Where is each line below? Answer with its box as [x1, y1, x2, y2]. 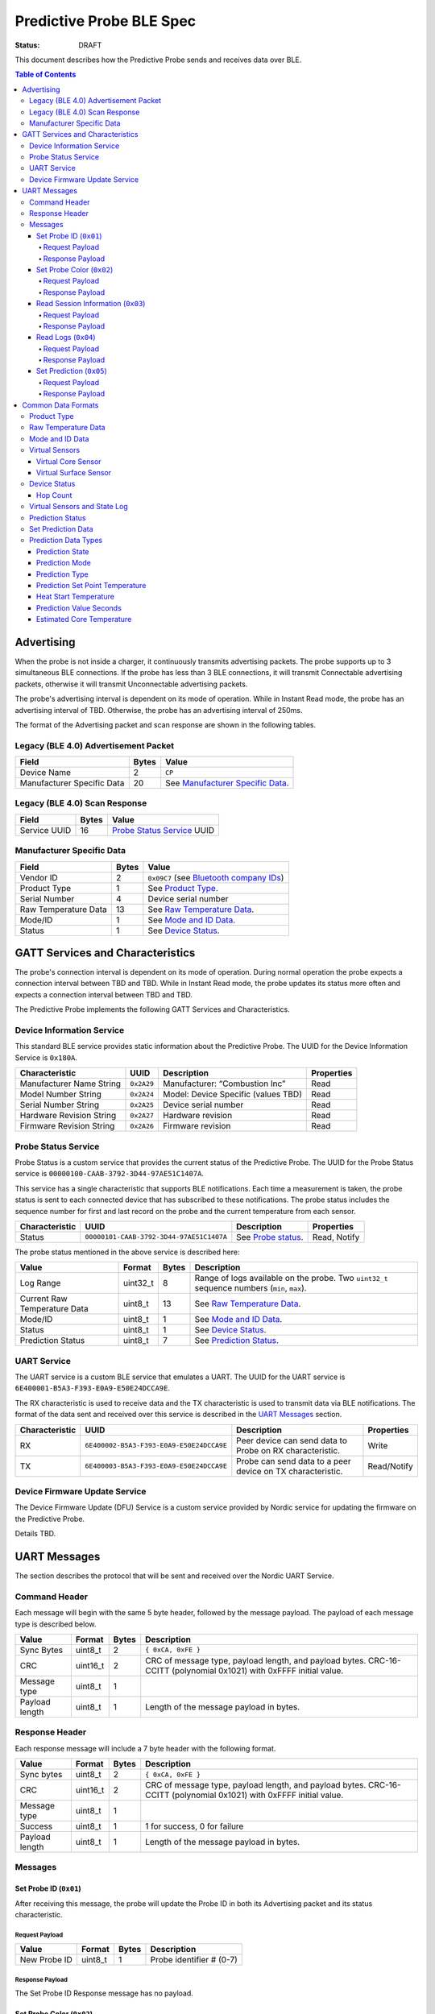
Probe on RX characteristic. [236, 1444, 341, 1456]
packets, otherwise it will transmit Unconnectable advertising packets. [14, 679, 248, 689]
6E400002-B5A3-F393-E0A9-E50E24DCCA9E [85, 1441, 227, 1450]
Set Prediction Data [29, 524, 93, 533]
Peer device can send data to [236, 1435, 348, 1446]
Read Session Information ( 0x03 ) [36, 299, 146, 309]
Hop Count [36, 490, 72, 499]
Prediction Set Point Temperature [36, 580, 147, 590]
